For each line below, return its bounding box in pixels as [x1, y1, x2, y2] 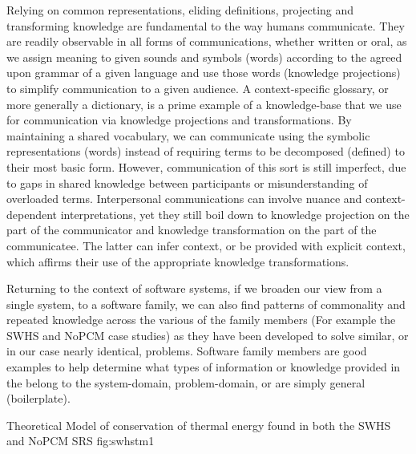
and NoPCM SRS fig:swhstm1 [6, 432, 155, 449]
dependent [6, 205, 58, 222]
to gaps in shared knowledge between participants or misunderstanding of [6, 174, 368, 191]
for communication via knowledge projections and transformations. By [6, 111, 352, 128]
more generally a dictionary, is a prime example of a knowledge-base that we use [6, 95, 402, 112]
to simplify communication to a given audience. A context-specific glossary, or [6, 79, 389, 96]
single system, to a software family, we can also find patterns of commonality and [6, 295, 406, 312]
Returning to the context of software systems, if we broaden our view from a [6, 280, 382, 297]
